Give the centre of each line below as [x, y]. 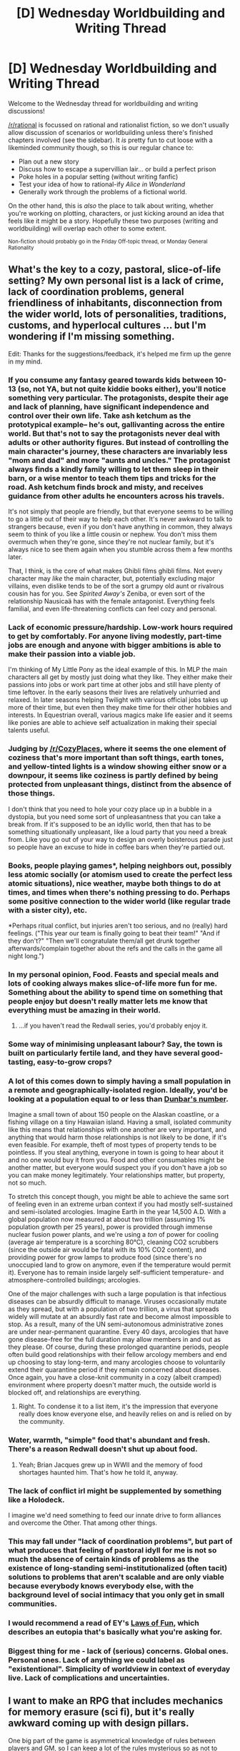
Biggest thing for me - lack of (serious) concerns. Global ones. [118, 1651]
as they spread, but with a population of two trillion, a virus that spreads [114, 1309]
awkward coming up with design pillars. [99, 1724]
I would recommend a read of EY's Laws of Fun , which [104, 1622]
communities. [33, 1603]
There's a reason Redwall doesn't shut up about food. [103, 1449]
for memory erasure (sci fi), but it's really [101, 1712]
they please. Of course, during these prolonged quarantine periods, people [119, 1347]
